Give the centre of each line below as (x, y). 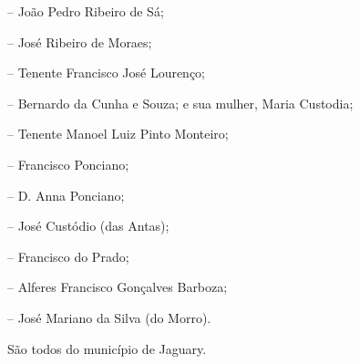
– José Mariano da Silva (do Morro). (109, 317)
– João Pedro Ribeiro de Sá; (86, 11)
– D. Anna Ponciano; (66, 195)
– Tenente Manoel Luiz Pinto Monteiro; (118, 134)
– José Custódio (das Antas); (88, 226)
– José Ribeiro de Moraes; (80, 42)
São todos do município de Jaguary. (107, 348)
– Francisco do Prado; (68, 256)
